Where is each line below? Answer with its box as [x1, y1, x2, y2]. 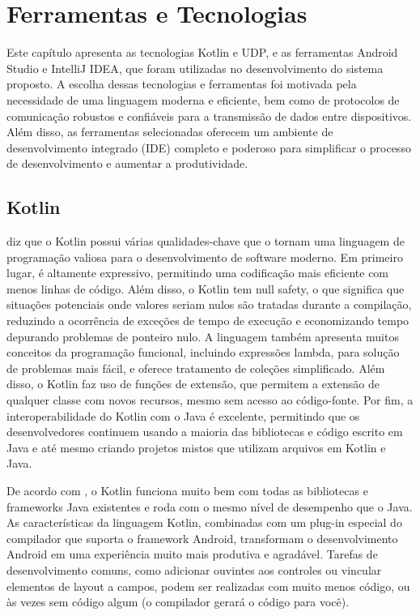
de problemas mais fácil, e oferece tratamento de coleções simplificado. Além [6, 359, 385, 376]
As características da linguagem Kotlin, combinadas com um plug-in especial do [6, 514, 402, 531]
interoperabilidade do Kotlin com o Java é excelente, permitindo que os [6, 407, 360, 424]
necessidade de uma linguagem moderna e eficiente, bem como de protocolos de [6, 91, 400, 108]
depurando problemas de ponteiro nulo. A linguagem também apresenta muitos [6, 327, 399, 344]
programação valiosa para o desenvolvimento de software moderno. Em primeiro [6, 248, 403, 265]
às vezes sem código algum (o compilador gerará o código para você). [6, 593, 350, 610]
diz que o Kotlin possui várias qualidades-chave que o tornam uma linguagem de [6, 233, 405, 250]
